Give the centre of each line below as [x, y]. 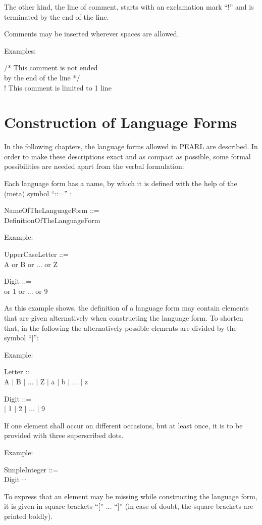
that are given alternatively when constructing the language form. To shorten [124, 318]
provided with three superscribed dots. [64, 435]
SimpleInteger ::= [31, 469]
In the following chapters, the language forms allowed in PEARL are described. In [131, 146]
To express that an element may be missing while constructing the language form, [131, 496]
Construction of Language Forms [121, 122]
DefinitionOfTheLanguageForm [52, 220]
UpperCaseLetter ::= [36, 254]
